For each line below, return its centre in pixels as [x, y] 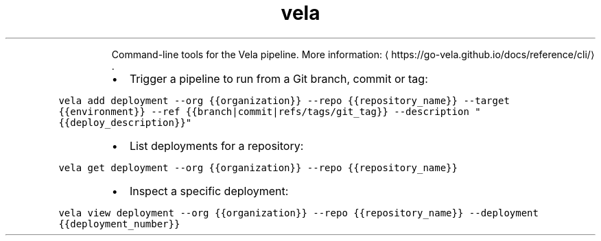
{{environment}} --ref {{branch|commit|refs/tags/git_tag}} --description [264, 111]
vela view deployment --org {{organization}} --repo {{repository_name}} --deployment [298, 213]
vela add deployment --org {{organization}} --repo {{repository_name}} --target [284, 100]
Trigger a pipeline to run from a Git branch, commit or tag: [279, 78]
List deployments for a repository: [216, 145]
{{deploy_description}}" [125, 122]
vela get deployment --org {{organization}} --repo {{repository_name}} [258, 167]
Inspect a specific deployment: [209, 191]
